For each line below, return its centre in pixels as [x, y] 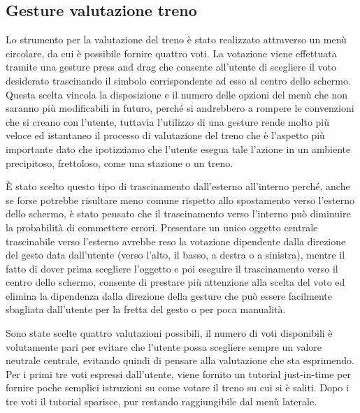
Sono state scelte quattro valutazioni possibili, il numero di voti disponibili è [169, 333]
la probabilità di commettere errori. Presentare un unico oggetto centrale [162, 227]
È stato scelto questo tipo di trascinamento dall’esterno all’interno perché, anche [178, 186]
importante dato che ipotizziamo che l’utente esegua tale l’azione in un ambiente [178, 148]
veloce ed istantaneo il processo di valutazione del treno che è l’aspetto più [165, 135]
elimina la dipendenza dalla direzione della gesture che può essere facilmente [169, 295]
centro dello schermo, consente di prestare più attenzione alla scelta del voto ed [175, 282]
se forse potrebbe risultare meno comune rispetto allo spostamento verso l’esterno [180, 200]
